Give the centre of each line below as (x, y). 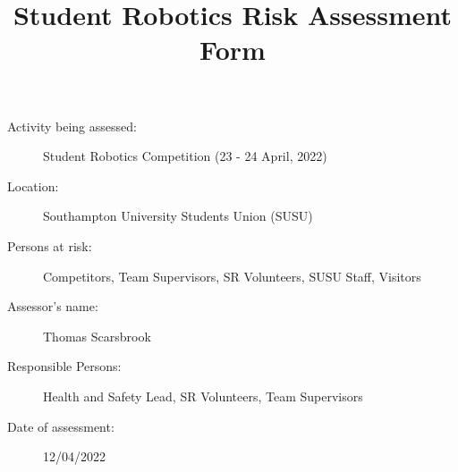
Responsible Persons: (64, 366)
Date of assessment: (61, 426)
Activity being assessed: (72, 126)
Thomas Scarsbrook (97, 336)
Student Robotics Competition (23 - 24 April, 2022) (185, 156)
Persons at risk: (50, 245)
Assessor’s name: (53, 306)
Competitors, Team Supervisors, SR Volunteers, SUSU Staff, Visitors (232, 276)
